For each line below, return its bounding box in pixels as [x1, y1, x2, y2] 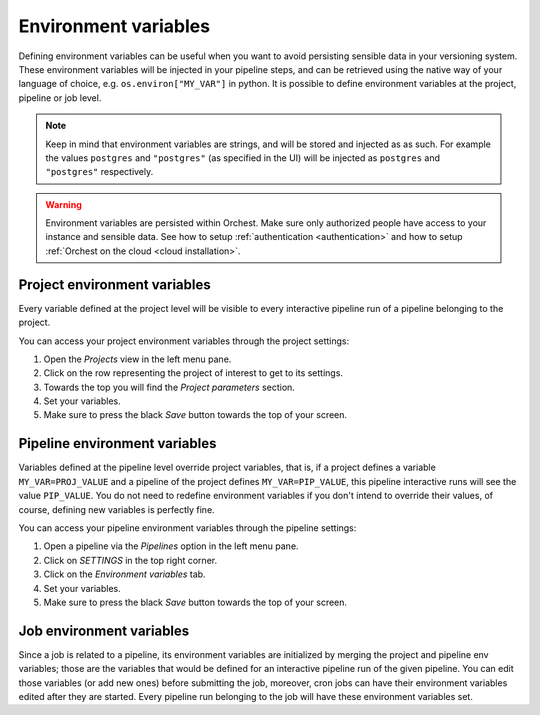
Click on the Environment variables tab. [43, 568, 206, 580]
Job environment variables [18, 622, 190, 639]
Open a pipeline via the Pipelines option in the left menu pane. [43, 540, 299, 552]
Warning [45, 198, 82, 210]
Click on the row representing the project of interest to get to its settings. [43, 367, 344, 379]
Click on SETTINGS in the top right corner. [43, 554, 218, 566]
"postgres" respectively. [45, 166, 154, 178]
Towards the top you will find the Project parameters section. [43, 381, 295, 393]
